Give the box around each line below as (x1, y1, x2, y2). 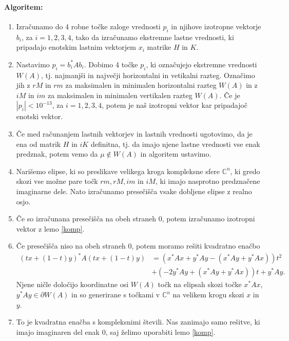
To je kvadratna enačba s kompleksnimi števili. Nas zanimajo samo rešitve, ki (16, 316, 260, 327)
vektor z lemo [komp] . (16, 223, 85, 234)
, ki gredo (230, 165, 260, 176)
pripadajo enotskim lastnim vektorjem (16, 42, 136, 52)
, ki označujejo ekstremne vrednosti (146, 59, 257, 69)
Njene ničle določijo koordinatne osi (16, 279, 129, 290)
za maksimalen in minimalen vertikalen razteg (48, 89, 192, 100)
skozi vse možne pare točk (16, 176, 98, 186)
